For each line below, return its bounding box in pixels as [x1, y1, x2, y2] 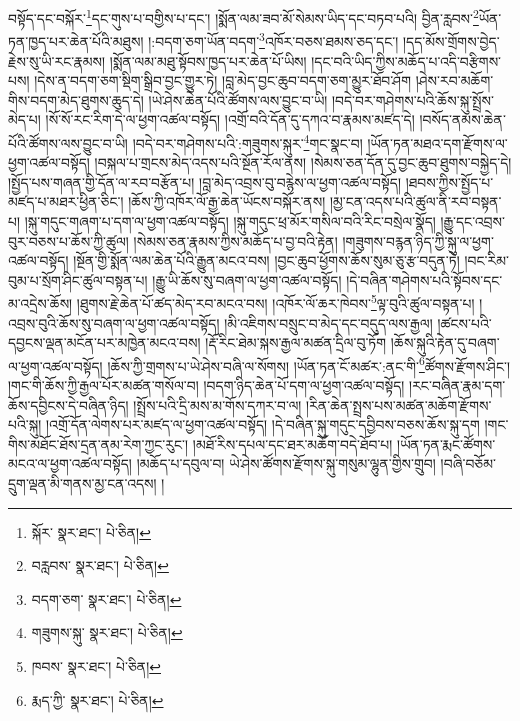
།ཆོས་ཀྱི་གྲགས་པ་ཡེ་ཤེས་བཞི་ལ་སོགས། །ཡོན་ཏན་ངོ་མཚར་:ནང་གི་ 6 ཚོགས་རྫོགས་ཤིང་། [107, 352, 511, 376]
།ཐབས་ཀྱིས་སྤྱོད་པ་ [405, 171, 494, 192]
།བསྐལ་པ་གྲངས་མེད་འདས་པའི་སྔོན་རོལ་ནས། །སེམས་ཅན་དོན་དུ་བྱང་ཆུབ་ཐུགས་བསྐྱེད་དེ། [94, 152, 512, 173]
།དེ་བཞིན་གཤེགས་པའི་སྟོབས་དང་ [346, 269, 503, 290]
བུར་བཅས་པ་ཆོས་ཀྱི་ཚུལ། [8, 230, 129, 251]
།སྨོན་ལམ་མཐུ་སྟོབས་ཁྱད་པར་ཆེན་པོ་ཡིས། [109, 50, 307, 71]
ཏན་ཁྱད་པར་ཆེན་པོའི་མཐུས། [8, 30, 144, 51]
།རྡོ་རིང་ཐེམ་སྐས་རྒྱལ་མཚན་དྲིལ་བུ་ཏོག [205, 332, 387, 353]
